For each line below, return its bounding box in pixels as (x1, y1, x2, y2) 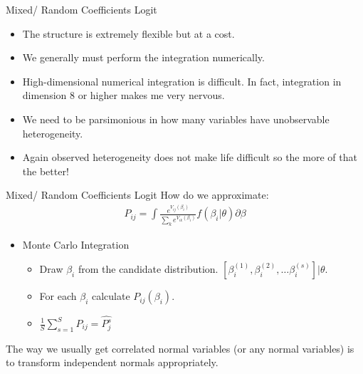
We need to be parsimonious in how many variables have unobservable (22, 111, 330, 126)
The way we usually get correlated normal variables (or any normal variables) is (6, 341, 354, 355)
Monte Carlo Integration (22, 237, 130, 251)
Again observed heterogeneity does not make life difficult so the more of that (22, 150, 357, 165)
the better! (22, 163, 69, 178)
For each (39, 289, 77, 303)
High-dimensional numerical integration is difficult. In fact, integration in (22, 73, 342, 88)
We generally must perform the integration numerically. (22, 50, 265, 65)
